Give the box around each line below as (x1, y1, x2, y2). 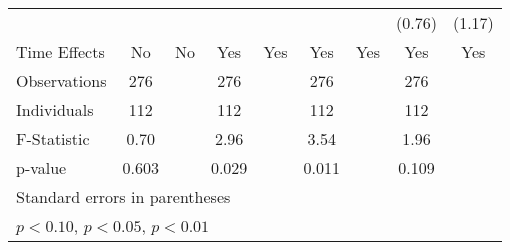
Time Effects (16, 40, 105, 63)
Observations (16, 69, 107, 92)
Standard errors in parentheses (16, 185, 231, 208)
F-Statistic (16, 127, 90, 150)
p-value (16, 156, 67, 179)
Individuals (16, 98, 94, 121)
